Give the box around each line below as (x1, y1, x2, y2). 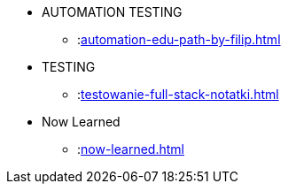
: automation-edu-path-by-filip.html (77, 32, 281, 47)
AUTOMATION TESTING (42, 4, 183, 19)
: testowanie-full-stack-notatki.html (77, 87, 279, 102)
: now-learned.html (77, 141, 184, 157)
